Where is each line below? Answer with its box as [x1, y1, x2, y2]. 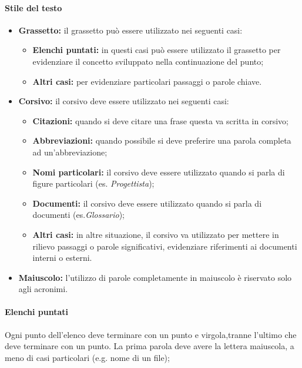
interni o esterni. [32, 251, 92, 264]
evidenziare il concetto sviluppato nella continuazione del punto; [32, 55, 264, 67]
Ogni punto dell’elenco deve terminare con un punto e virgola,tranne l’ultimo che [5, 328, 297, 340]
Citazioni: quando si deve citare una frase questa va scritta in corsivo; [32, 114, 288, 127]
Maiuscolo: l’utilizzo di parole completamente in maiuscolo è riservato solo [18, 271, 292, 283]
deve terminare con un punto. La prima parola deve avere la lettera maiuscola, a [5, 340, 294, 352]
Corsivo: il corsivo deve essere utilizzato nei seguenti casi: [18, 95, 229, 107]
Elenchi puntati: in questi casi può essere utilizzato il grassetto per [32, 44, 281, 56]
